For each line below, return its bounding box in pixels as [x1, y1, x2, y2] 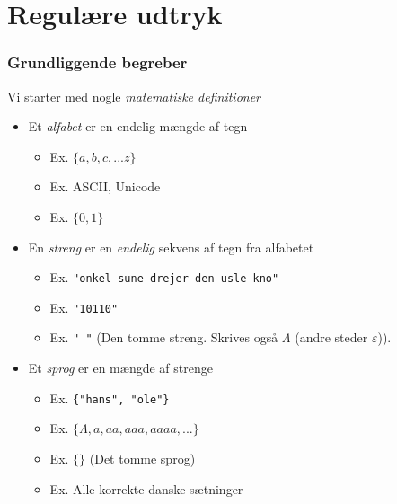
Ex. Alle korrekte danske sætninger [49, 479, 243, 498]
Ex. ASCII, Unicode [49, 177, 161, 196]
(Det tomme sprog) [89, 448, 196, 467]
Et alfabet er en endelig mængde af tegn [28, 117, 248, 136]
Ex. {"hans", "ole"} [49, 388, 170, 407]
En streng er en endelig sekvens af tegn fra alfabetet [28, 237, 314, 256]
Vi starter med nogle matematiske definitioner [7, 86, 261, 105]
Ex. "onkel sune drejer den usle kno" [49, 268, 279, 287]
